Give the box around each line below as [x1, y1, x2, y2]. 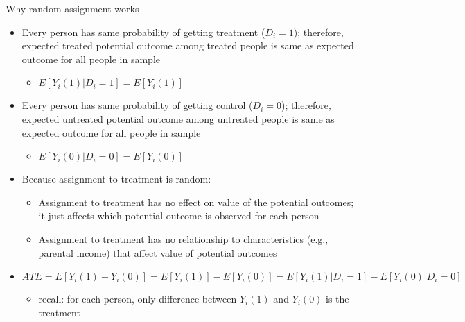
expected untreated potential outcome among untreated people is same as [21, 111, 335, 126]
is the [326, 291, 349, 306]
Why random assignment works [6, 1, 139, 15]
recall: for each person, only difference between [38, 291, 237, 306]
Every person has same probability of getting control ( [21, 98, 253, 112]
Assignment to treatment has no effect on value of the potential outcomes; [38, 194, 354, 209]
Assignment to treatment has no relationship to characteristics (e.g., [38, 231, 328, 246]
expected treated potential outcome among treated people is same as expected [21, 38, 354, 53]
